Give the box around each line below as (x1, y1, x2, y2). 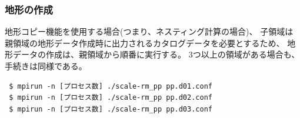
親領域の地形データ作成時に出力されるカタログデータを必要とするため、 (5, 36, 285, 49)
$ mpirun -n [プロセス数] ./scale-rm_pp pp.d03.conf (9, 104, 212, 113)
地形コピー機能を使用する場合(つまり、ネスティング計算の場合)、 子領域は (5, 25, 294, 38)
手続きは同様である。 (5, 60, 87, 72)
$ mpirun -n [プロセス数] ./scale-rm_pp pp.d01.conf (9, 82, 212, 90)
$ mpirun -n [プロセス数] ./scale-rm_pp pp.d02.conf (9, 93, 212, 102)
